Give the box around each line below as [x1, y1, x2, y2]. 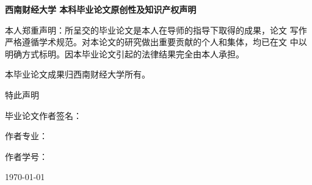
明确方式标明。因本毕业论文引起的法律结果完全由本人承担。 [5, 47, 244, 60]
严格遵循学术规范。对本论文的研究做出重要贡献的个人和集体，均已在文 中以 [5, 35, 307, 48]
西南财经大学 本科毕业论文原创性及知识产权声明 [5, 3, 197, 15]
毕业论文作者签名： [5, 109, 82, 122]
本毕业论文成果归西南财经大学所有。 [5, 68, 150, 81]
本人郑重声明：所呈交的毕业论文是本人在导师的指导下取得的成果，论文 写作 [5, 23, 307, 36]
